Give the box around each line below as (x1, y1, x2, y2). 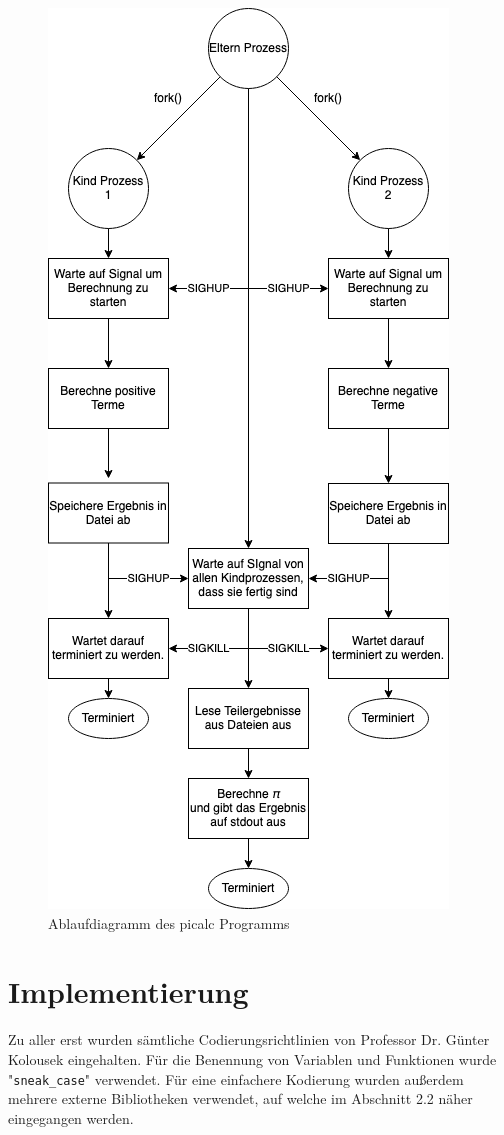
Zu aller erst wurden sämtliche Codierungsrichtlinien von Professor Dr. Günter (8, 1029, 490, 1050)
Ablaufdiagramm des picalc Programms (48, 912, 290, 933)
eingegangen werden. (8, 1107, 134, 1128)
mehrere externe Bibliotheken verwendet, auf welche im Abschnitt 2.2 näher (8, 1088, 473, 1109)
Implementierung (8, 971, 249, 1012)
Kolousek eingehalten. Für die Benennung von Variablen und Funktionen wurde (8, 1048, 497, 1069)
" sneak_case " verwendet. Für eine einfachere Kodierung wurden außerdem (8, 1068, 464, 1089)
